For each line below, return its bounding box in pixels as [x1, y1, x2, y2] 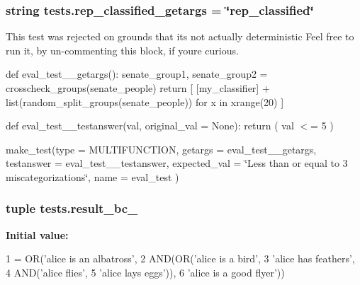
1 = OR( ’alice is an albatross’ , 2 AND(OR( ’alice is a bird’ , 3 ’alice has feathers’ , [6, 251, 355, 266]
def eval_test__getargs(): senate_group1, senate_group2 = [6, 66, 268, 81]
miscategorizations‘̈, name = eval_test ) [6, 169, 179, 184]
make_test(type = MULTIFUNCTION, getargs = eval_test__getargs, [6, 141, 317, 156]
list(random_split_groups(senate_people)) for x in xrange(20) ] [6, 94, 284, 109]
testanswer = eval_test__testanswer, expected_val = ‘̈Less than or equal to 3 [6, 156, 348, 170]
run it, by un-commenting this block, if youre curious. [6, 42, 239, 57]
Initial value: [6, 227, 69, 242]
